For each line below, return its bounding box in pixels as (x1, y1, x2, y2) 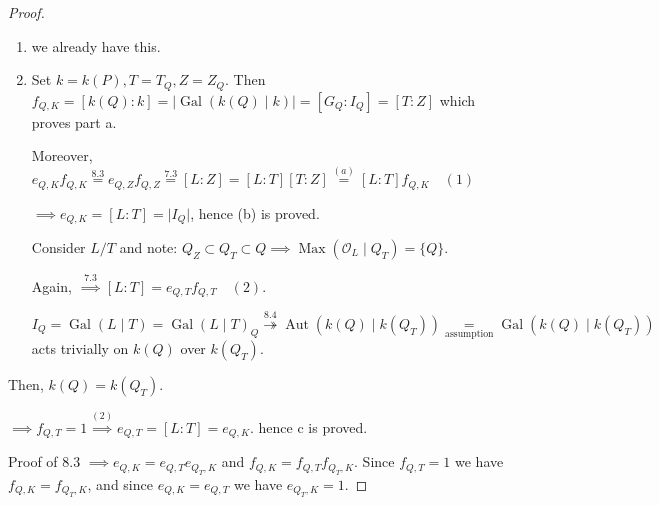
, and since (87, 473, 153, 494)
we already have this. (31, 35, 161, 56)
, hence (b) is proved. (190, 202, 320, 223)
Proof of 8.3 (8, 451, 81, 472)
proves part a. (31, 111, 117, 132)
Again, (31, 275, 72, 296)
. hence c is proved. (250, 417, 368, 438)
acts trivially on (31, 338, 129, 359)
